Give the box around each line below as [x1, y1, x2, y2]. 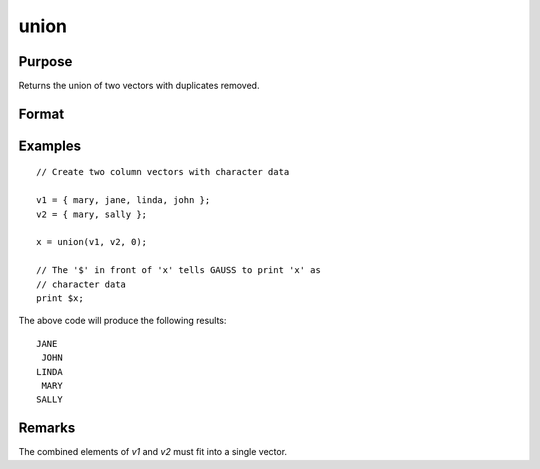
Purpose [18, 53, 73, 70]
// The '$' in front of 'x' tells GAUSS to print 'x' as [36, 265, 322, 276]
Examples [18, 137, 82, 154]
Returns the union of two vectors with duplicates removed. [18, 80, 260, 92]
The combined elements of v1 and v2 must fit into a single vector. [18, 446, 288, 458]
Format [18, 105, 65, 122]
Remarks [18, 420, 76, 437]
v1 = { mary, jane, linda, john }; [36, 195, 211, 206]
